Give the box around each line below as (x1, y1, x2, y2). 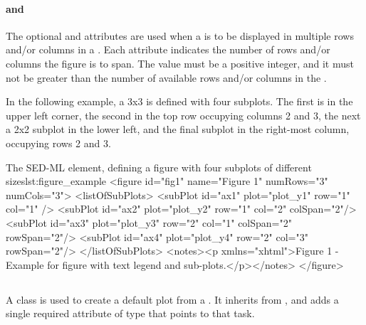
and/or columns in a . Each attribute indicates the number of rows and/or (6, 42, 330, 57)
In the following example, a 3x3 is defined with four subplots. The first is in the (6, 94, 353, 109)
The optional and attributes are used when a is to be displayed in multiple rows (6, 28, 354, 43)
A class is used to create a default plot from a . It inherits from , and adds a (6, 292, 339, 307)
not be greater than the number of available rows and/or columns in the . (6, 70, 327, 85)
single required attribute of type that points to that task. (6, 306, 255, 321)
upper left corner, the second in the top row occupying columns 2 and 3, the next (6, 107, 361, 122)
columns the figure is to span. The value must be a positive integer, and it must (6, 55, 354, 70)
